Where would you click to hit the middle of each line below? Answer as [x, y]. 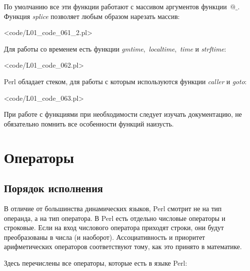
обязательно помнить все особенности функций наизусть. [89, 123]
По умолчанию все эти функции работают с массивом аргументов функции [116, 6]
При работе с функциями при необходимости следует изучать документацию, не [123, 114]
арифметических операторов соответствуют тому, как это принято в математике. [123, 246]
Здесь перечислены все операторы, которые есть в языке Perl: [96, 262]
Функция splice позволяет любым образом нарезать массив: [92, 16]
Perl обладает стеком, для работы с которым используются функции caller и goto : [125, 81]
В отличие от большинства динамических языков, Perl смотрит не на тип [113, 208]
